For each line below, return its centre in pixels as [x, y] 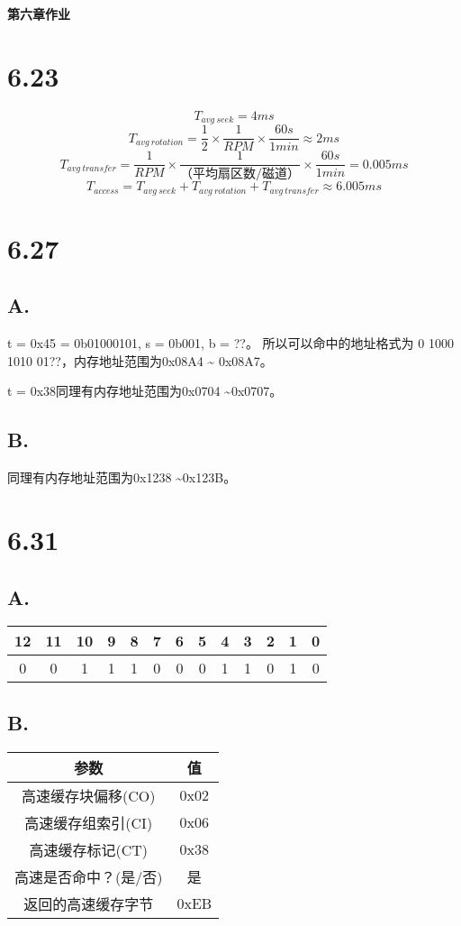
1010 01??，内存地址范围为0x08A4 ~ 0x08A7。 [140, 360]
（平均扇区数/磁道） [240, 174]
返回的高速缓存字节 [89, 903]
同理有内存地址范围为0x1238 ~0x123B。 [122, 477]
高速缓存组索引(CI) [89, 822]
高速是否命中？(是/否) [89, 876]
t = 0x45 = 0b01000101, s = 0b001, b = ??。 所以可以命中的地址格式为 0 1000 [230, 343]
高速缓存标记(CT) [88, 849]
